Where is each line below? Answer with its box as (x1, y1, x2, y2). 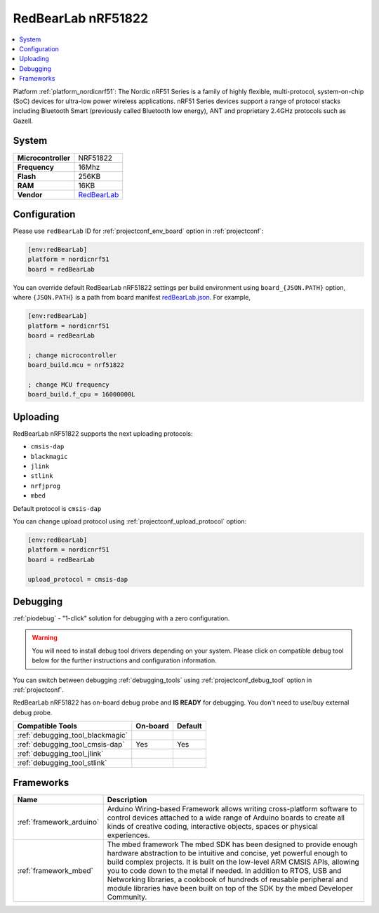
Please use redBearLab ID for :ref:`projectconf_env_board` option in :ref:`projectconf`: (13, 227, 264, 235)
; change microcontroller (27, 351, 117, 359)
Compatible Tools (17, 721, 77, 731)
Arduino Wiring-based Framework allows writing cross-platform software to (107, 804, 357, 813)
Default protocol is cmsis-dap (13, 504, 102, 512)
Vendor (17, 189, 43, 199)
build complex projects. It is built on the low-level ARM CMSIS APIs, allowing (107, 857, 359, 867)
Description (107, 794, 147, 804)
